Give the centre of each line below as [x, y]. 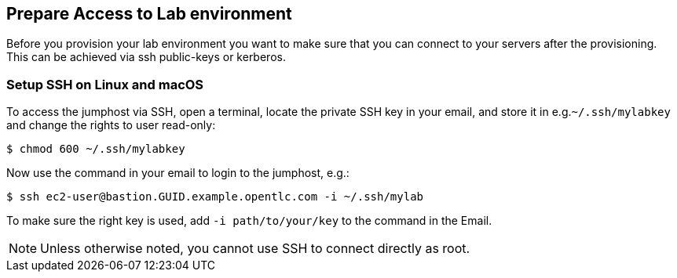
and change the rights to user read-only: [111, 125]
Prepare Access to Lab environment [149, 14]
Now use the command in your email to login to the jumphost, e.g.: [178, 173]
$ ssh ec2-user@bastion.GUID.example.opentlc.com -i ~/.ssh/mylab [215, 197]
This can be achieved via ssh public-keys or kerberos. [146, 57]
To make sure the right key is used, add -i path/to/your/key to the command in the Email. [249, 221]
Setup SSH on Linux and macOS [105, 84]
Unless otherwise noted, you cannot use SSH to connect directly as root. [255, 249]
